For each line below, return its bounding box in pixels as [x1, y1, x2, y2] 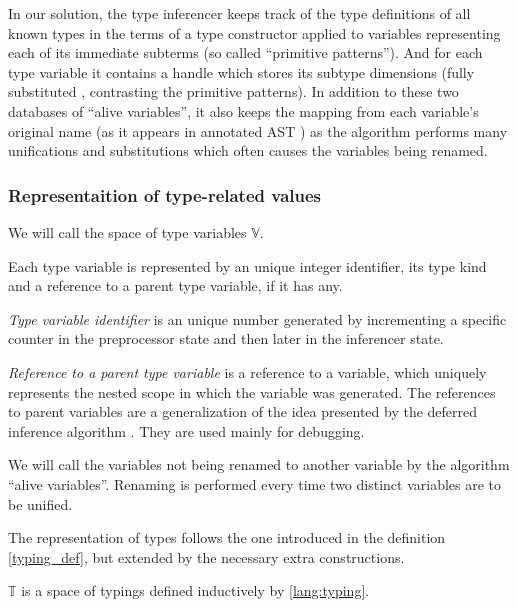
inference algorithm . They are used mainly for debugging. [8, 420, 365, 441]
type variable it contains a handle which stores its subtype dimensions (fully [8, 61, 475, 82]
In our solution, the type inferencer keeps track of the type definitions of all [8, 3, 471, 23]
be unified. [8, 493, 73, 514]
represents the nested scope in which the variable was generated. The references [8, 381, 496, 402]
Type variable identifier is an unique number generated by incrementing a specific [8, 308, 507, 329]
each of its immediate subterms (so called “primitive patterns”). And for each [8, 42, 483, 63]
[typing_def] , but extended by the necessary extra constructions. [8, 546, 405, 567]
